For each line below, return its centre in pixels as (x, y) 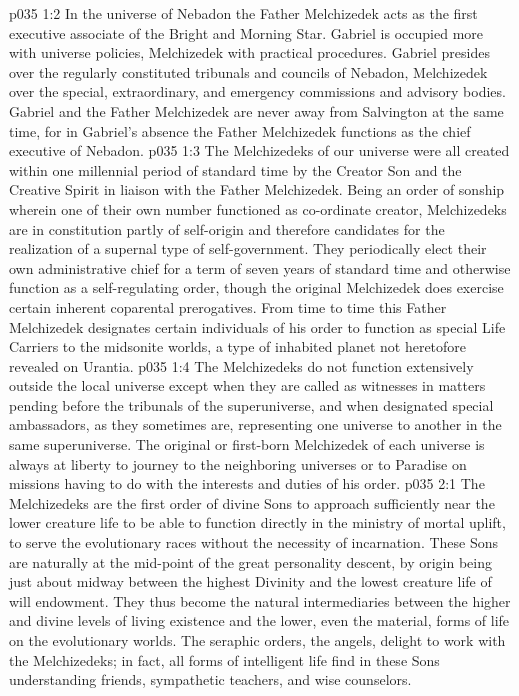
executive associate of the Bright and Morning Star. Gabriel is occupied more (246, 32)
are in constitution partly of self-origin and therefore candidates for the (227, 228)
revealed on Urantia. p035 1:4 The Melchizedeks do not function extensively (241, 365)
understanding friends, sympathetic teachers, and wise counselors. (210, 679)
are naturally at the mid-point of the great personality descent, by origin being (250, 561)
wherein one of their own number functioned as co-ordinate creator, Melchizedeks (258, 208)
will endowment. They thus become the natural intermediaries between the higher (260, 600)
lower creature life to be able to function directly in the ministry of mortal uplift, (257, 522)
